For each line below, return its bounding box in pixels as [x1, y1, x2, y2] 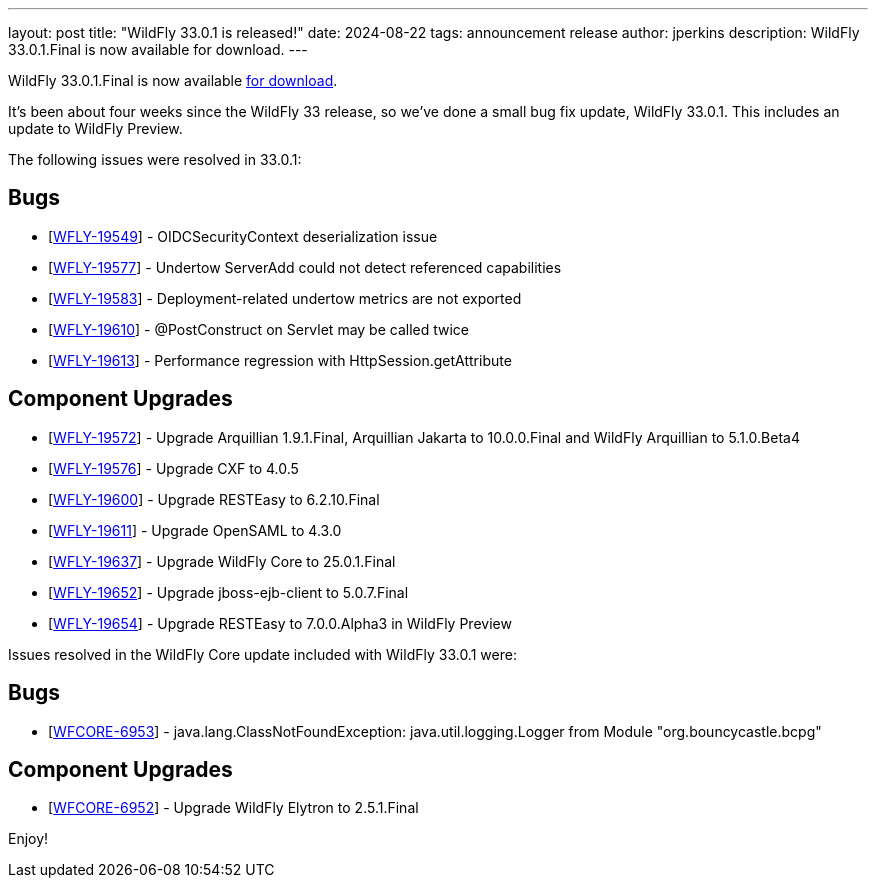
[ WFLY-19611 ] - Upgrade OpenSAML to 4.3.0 [48, 521, 342, 539]
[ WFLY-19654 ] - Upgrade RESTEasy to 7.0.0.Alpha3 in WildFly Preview [48, 614, 512, 632]
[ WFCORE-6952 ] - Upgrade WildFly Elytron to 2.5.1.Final [48, 799, 419, 817]
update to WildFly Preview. [8, 120, 183, 137]
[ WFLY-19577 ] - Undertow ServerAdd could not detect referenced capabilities [48, 258, 562, 276]
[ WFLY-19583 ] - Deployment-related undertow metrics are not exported [48, 289, 522, 307]
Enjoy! [8, 830, 49, 848]
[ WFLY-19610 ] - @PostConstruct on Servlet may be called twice [48, 320, 470, 338]
